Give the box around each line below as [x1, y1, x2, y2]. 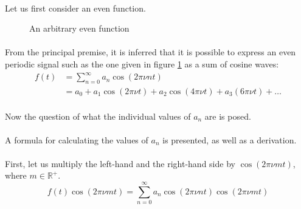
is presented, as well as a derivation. [162, 133, 297, 146]
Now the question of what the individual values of [5, 109, 191, 122]
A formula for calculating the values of [5, 133, 148, 146]
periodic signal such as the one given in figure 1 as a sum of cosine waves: [5, 57, 279, 70]
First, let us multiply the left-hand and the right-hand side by [5, 157, 235, 170]
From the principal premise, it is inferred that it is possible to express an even [5, 46, 296, 58]
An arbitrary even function [29, 22, 130, 35]
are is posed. [204, 109, 251, 122]
